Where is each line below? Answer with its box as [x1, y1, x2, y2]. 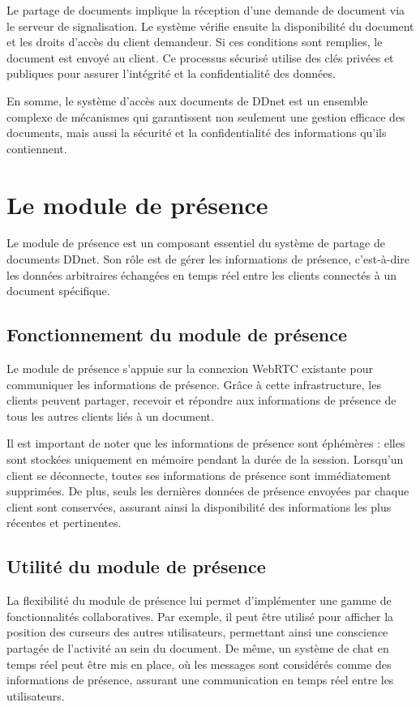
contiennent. [6, 139, 67, 156]
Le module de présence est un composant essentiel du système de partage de [6, 234, 385, 251]
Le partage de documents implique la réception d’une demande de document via [6, 2, 405, 18]
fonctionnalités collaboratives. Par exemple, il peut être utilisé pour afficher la [6, 607, 394, 624]
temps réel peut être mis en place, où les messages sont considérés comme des [6, 655, 392, 672]
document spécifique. [6, 282, 110, 299]
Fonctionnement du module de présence [6, 322, 348, 347]
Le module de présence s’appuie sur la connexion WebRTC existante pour [6, 360, 373, 377]
